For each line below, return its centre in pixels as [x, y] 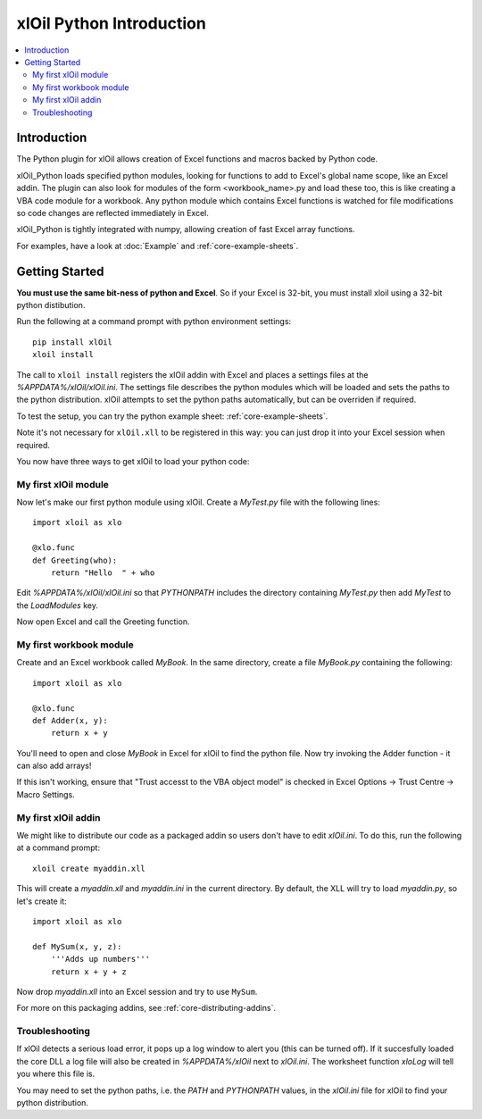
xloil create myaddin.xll [89, 868]
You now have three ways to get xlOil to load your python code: [133, 461]
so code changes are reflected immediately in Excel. [113, 213]
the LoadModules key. [57, 605]
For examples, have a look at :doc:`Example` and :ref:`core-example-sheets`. [158, 246]
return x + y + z [88, 972]
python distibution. [51, 305]
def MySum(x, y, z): [77, 946]
